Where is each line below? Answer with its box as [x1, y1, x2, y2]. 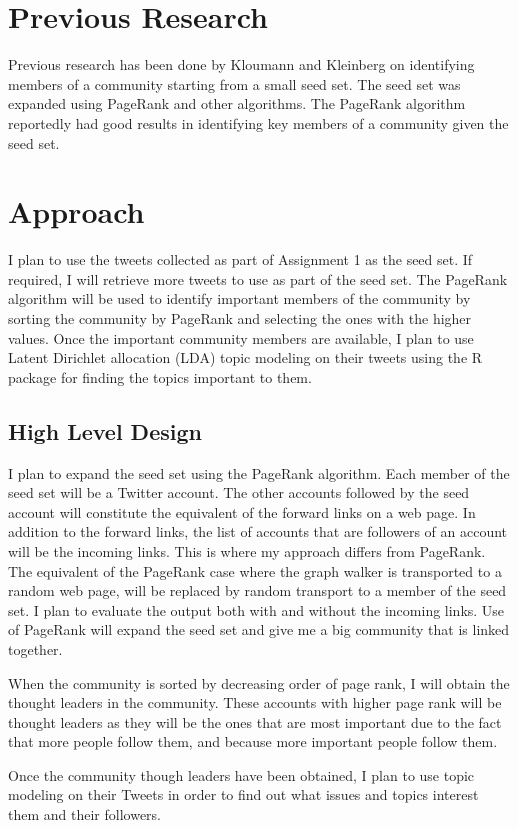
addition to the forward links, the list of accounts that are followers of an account [8, 521, 508, 542]
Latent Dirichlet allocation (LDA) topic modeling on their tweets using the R [8, 347, 483, 368]
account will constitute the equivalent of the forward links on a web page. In [8, 501, 476, 522]
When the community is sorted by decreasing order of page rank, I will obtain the [8, 672, 510, 693]
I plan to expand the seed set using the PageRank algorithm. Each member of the [8, 462, 510, 483]
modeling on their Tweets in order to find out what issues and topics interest [8, 784, 479, 805]
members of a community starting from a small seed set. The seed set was [8, 73, 461, 94]
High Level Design [8, 415, 202, 446]
